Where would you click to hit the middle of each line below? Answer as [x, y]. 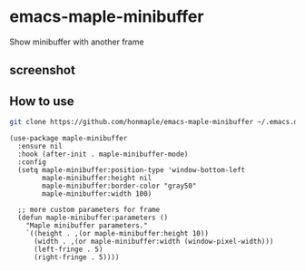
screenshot [42, 70]
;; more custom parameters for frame [89, 210]
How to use [42, 101]
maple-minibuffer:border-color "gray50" [119, 186]
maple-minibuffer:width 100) [97, 194]
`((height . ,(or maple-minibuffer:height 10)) [117, 234]
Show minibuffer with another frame [77, 42]
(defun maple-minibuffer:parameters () [93, 218]
